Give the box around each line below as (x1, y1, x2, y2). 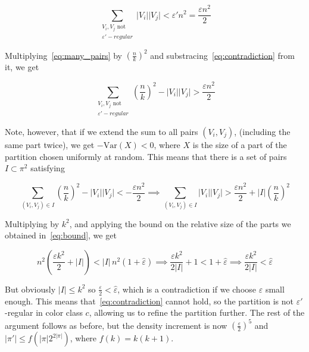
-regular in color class (5, 306, 83, 319)
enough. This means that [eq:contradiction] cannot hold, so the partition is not (5, 294, 294, 307)
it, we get (5, 61, 39, 73)
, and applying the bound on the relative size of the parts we (69, 217, 291, 230)
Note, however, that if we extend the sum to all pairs (5, 125, 198, 137)
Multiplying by (5, 217, 60, 230)
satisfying (30, 162, 65, 174)
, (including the (234, 125, 291, 137)
